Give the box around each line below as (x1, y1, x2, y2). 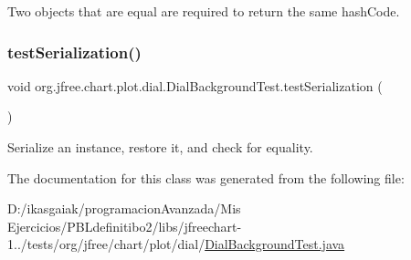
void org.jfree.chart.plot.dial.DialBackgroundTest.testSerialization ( (7, 76, 383, 95)
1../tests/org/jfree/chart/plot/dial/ (7, 234, 205, 254)
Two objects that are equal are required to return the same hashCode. (7, 2, 400, 20)
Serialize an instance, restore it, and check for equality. (7, 138, 313, 156)
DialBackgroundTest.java (205, 234, 345, 254)
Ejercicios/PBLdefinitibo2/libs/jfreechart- (7, 216, 242, 235)
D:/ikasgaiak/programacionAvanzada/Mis (7, 199, 241, 218)
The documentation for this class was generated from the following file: (7, 168, 405, 187)
